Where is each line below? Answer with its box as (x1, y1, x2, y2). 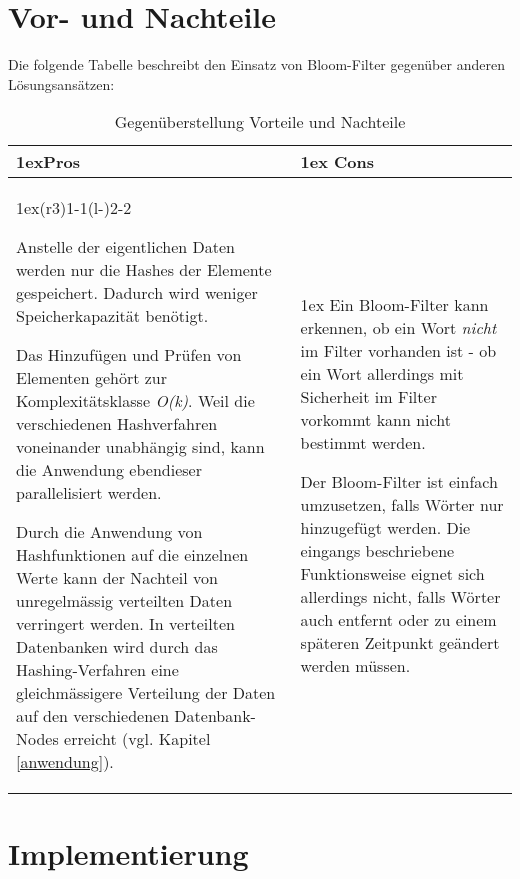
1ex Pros (16, 150, 80, 174)
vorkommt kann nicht (300, 407, 451, 431)
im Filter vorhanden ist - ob (300, 338, 497, 362)
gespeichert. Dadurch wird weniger (16, 281, 258, 305)
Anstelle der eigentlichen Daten (16, 235, 236, 259)
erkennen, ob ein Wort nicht (300, 315, 497, 339)
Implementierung (8, 832, 249, 873)
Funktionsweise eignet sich (300, 561, 485, 585)
